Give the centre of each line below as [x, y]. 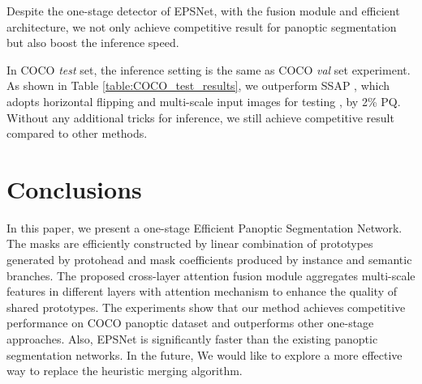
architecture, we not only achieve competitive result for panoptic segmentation [202, 26]
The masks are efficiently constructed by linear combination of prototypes [190, 243]
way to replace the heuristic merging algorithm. [125, 371]
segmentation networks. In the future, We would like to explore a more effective [205, 354]
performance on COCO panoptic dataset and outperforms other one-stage [190, 323]
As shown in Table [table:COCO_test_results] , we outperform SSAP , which [198, 85]
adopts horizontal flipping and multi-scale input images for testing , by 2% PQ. [204, 101]
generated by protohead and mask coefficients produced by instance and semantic [209, 260]
